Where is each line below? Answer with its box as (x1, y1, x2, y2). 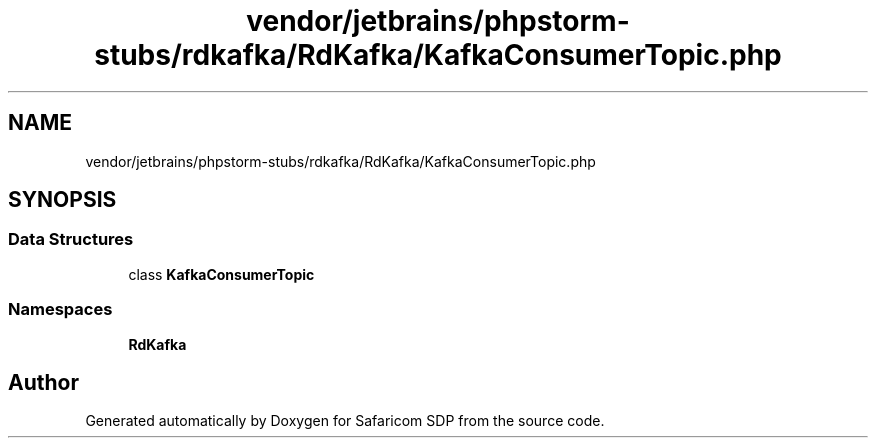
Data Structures (8, 229, 134, 250)
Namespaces (8, 299, 113, 320)
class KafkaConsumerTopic (128, 265, 315, 283)
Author (8, 369, 79, 395)
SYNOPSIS (8, 187, 117, 213)
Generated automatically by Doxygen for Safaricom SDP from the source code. (85, 412, 605, 430)
